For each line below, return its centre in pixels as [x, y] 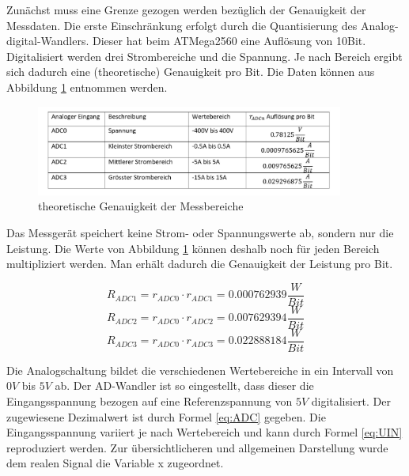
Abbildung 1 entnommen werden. [87, 87]
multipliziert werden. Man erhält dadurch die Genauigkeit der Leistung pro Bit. [200, 264]
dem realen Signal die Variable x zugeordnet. [115, 463]
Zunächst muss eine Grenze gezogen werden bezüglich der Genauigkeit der [186, 9]
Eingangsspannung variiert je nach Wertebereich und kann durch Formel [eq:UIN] [204, 432]
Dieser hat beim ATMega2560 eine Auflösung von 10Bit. [229, 41]
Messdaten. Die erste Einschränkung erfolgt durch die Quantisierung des [182, 25]
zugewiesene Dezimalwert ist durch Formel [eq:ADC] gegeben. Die [166, 416]
